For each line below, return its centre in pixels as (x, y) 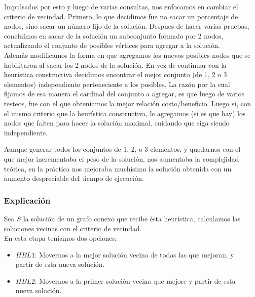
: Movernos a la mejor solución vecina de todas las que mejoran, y (134, 254)
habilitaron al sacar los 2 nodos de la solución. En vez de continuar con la (115, 64)
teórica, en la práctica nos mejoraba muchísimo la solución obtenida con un (118, 168)
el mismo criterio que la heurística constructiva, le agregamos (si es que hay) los (125, 113)
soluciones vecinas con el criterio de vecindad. (73, 228)
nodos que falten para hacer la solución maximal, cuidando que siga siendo (117, 123)
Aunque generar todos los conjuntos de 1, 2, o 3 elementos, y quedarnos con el (122, 149)
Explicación (27, 200)
